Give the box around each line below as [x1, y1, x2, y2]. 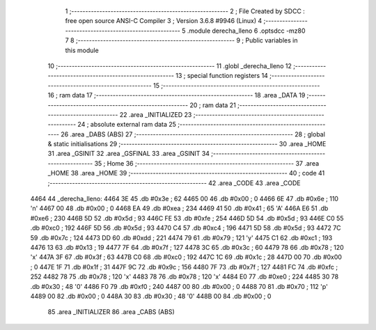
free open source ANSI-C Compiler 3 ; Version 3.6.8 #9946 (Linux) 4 [65, 17, 263, 25]
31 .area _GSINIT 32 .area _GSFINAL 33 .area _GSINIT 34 [47, 150, 210, 158]
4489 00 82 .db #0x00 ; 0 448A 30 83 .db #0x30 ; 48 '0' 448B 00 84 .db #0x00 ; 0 [30, 292, 272, 300]
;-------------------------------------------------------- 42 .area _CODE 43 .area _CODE [47, 178, 301, 187]
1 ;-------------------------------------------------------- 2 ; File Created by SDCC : [65, 7, 306, 15]
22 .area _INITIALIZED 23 [119, 110, 192, 118]
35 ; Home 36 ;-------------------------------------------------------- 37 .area [94, 159, 320, 167]
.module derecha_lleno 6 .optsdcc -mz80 [187, 26, 306, 35]
